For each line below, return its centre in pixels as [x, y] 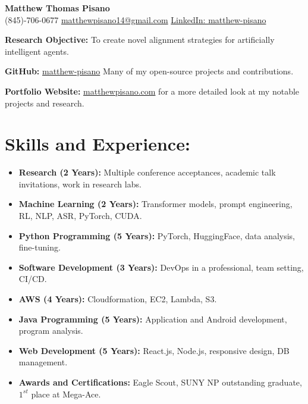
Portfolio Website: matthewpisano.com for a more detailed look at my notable [152, 91]
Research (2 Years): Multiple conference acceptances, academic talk [147, 172]
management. [43, 362]
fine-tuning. [40, 247]
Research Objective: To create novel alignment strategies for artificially [140, 40]
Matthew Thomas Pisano [57, 8]
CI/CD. [33, 279]
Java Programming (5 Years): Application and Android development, [153, 319]
